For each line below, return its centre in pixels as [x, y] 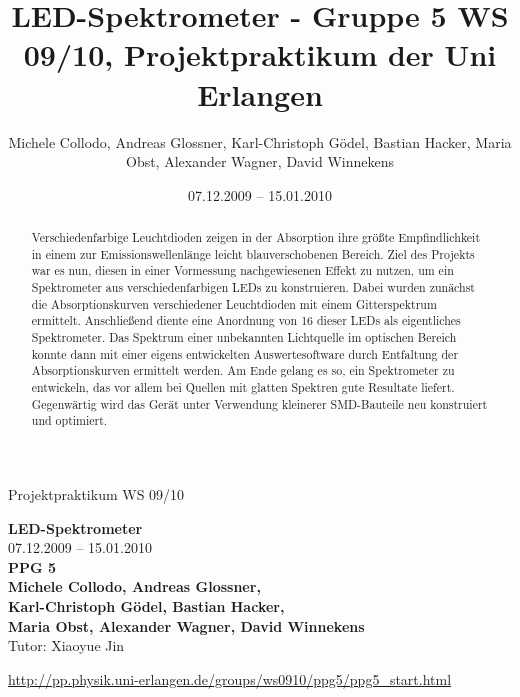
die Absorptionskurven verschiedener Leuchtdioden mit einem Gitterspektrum [234, 303]
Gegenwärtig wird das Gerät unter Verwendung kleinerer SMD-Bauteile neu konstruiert [259, 403]
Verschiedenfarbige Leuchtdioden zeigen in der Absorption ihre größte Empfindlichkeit [256, 237]
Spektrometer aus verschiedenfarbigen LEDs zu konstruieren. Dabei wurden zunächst [253, 287]
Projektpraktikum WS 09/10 [96, 493]
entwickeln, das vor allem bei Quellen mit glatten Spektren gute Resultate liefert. [243, 386]
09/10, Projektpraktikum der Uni [260, 54]
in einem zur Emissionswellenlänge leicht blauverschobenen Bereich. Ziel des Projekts [253, 253]
